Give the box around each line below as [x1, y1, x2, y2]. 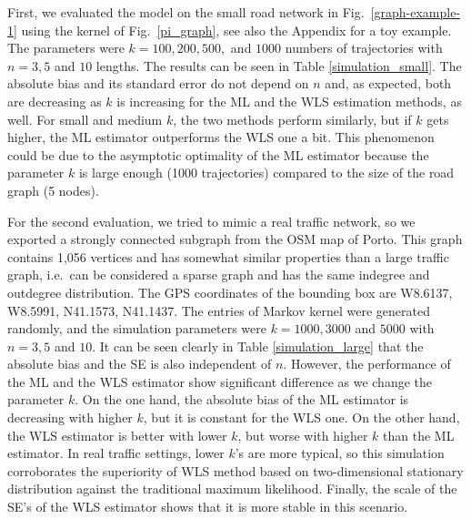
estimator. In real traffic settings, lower [7, 443, 225, 463]
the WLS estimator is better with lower [7, 425, 227, 444]
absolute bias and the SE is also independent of [7, 354, 272, 373]
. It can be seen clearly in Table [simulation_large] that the [92, 336, 424, 355]
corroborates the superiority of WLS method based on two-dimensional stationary [7, 461, 464, 480]
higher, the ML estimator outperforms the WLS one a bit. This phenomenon [7, 127, 435, 147]
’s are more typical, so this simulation [235, 443, 445, 463]
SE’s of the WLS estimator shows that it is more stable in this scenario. [7, 497, 408, 516]
